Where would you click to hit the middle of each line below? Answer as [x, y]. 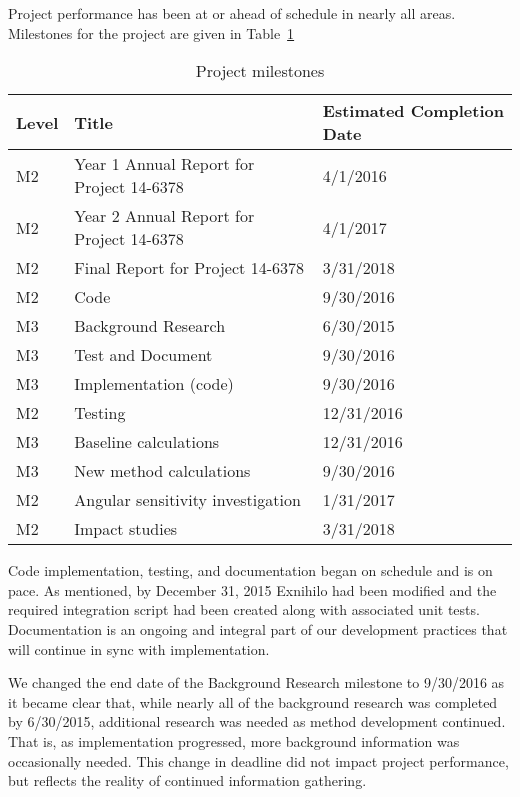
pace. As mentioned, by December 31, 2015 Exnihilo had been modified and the [252, 589]
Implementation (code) [154, 384]
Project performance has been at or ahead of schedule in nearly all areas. [232, 13]
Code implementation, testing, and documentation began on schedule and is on [250, 570]
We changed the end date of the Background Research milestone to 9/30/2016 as [256, 682]
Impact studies [126, 529]
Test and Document [143, 355]
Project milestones [260, 71]
